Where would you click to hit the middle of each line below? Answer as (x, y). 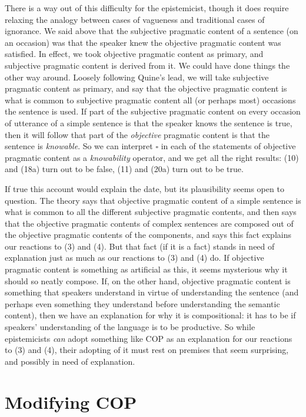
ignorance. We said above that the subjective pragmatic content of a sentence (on (152, 31)
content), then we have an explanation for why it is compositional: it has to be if (150, 315)
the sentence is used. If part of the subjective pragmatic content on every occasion (153, 111)
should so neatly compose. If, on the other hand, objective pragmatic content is (148, 280)
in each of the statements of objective (228, 146)
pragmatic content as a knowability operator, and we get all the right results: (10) (152, 157)
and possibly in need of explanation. (70, 361)
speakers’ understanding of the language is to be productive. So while (130, 327)
